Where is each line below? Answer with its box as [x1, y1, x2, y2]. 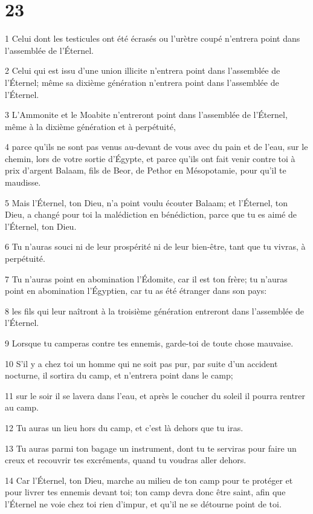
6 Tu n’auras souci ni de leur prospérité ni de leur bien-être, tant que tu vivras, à [5, 240, 306, 253]
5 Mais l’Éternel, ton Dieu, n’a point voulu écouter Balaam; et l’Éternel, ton [5, 196, 288, 209]
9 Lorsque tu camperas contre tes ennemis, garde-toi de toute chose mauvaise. [5, 337, 294, 349]
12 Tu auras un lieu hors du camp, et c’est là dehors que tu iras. [5, 421, 244, 434]
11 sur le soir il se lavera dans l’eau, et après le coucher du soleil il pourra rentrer [5, 389, 306, 402]
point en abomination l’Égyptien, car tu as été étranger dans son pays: [5, 284, 267, 297]
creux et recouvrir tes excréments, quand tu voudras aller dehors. [5, 454, 247, 466]
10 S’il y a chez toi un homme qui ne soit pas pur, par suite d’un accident [5, 357, 278, 369]
